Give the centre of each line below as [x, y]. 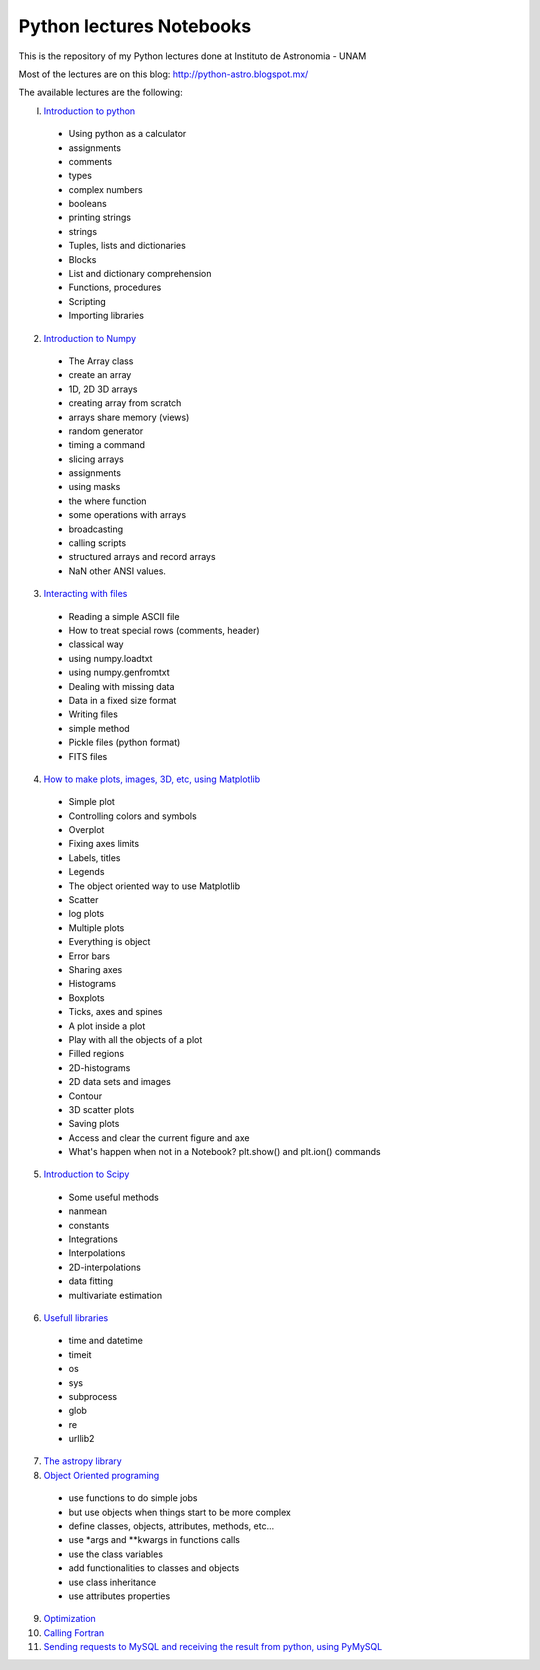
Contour [85, 1096]
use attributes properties [119, 1596]
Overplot [86, 830]
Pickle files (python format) [124, 742]
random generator [106, 431]
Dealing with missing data [121, 686]
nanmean [88, 1211]
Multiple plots [96, 927]
